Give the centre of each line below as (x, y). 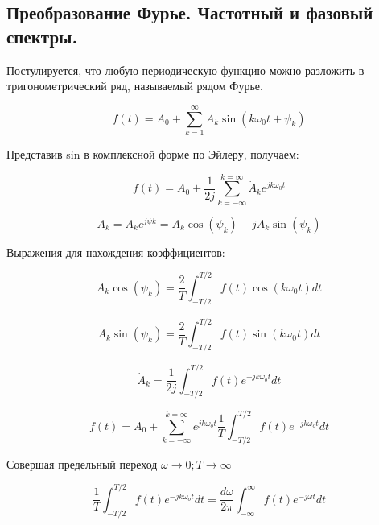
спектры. (42, 36)
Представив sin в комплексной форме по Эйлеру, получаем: (153, 153)
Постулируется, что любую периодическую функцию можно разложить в (185, 70)
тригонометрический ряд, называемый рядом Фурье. (135, 86)
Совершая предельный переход (82, 463)
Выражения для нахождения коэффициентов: (116, 252)
